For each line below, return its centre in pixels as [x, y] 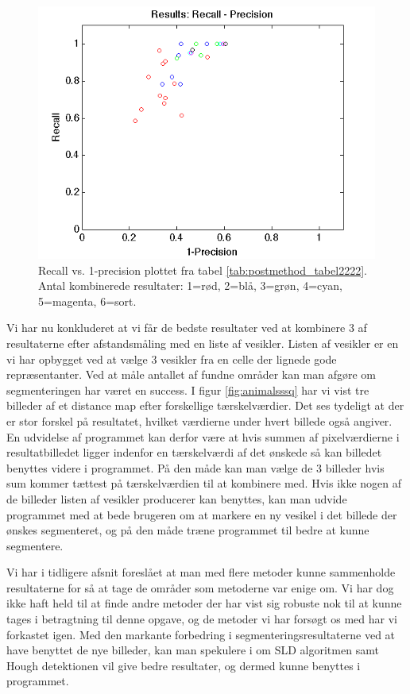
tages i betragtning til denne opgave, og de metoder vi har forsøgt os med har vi [202, 619]
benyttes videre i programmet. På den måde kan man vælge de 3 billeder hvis [195, 467]
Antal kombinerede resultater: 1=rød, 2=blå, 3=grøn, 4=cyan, [190, 285]
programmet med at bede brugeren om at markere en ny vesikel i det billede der [202, 514]
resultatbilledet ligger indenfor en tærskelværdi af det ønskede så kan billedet [194, 452]
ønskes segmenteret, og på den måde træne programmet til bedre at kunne [188, 530]
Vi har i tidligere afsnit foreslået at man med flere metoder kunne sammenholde [201, 572]
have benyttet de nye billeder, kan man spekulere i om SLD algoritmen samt [193, 650]
